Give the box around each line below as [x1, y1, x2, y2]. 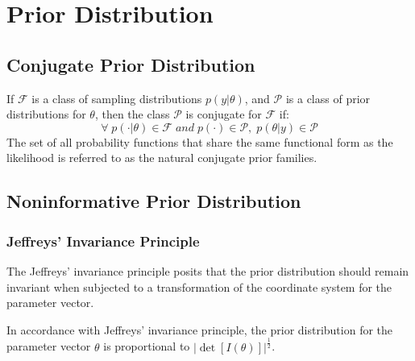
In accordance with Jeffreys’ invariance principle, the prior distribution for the [6, 321, 393, 338]
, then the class [94, 106, 170, 122]
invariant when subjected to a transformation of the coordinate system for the [6, 278, 392, 295]
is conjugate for [185, 106, 262, 122]
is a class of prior [285, 89, 371, 106]
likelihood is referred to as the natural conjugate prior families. [6, 149, 317, 166]
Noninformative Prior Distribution [6, 189, 301, 214]
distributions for [6, 106, 86, 122]
